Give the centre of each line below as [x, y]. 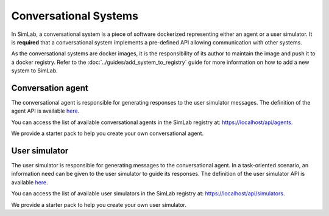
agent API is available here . [45, 111]
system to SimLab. [34, 71]
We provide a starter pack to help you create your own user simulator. [99, 204]
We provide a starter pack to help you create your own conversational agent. [108, 133]
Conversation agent [50, 88]
